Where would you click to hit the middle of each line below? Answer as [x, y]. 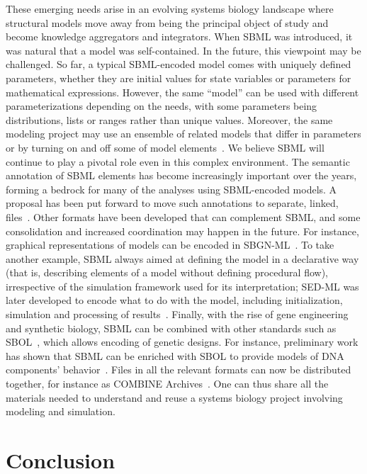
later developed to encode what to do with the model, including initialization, [174, 300]
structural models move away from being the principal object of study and [167, 22]
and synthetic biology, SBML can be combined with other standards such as [171, 328]
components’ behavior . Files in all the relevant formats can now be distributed [179, 369]
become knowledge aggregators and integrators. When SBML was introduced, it [179, 36]
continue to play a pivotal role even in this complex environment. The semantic [178, 161]
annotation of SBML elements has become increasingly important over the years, [181, 175]
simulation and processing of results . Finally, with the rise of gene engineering [177, 314]
